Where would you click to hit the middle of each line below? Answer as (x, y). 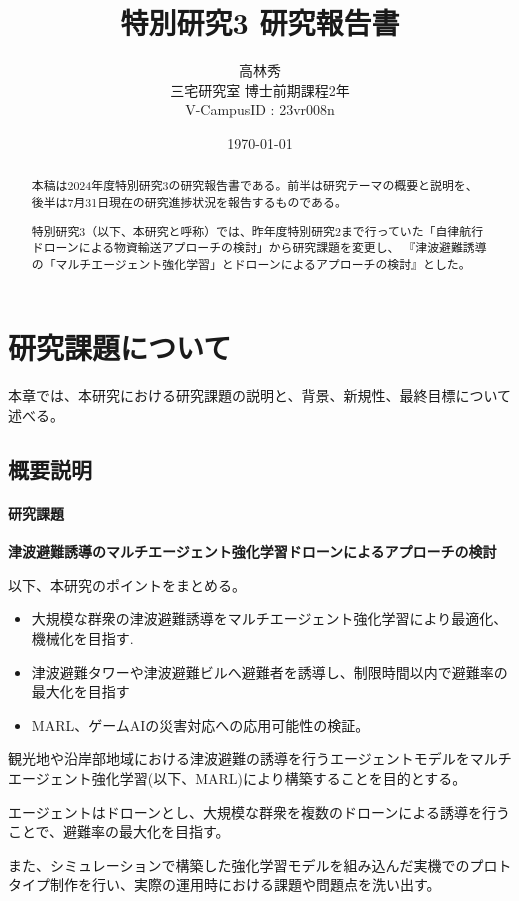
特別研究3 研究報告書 (260, 22)
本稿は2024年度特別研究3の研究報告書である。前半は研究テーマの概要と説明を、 (254, 185)
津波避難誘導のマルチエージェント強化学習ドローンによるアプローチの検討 (252, 551)
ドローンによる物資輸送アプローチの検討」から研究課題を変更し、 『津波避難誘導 (259, 247)
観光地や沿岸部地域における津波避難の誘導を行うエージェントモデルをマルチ (260, 758)
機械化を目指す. (82, 637)
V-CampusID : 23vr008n (260, 109)
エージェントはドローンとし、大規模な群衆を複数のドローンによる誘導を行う (259, 811)
